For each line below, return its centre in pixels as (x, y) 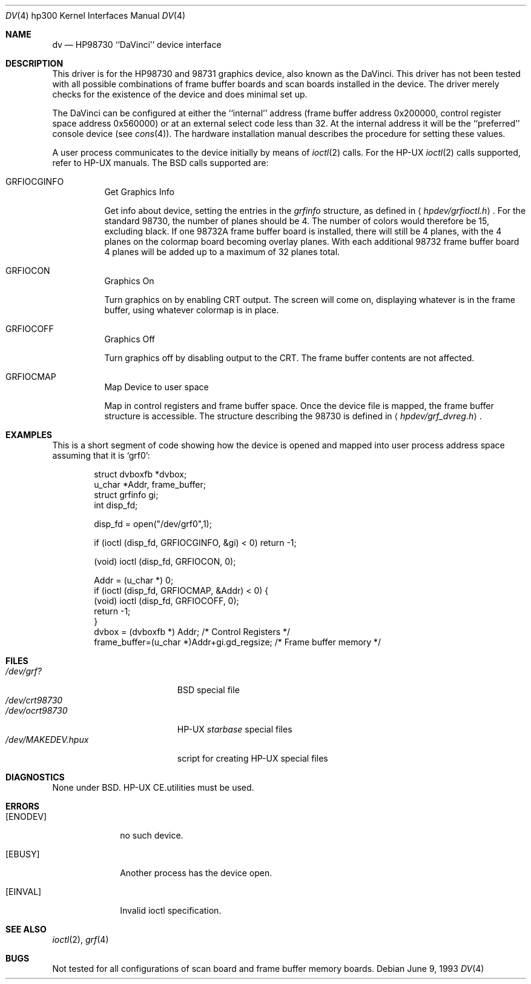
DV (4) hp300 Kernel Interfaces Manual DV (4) (96, 15)
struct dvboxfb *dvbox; (140, 474)
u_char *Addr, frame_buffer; (150, 484)
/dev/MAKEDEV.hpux (47, 740)
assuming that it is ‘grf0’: (101, 455)
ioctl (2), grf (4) (81, 939)
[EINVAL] (24, 892)
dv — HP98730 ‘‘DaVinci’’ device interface (137, 45)
